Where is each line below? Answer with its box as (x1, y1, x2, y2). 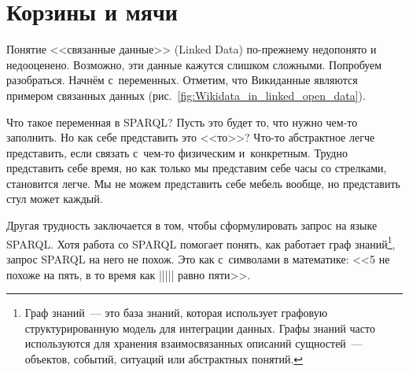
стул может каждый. (6, 190, 103, 207)
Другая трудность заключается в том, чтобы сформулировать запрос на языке (6, 217, 378, 234)
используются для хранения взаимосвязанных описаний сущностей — (24, 335, 363, 352)
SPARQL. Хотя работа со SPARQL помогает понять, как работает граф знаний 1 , (6, 233, 396, 252)
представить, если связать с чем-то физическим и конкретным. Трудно (6, 144, 348, 160)
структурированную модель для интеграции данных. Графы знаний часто (24, 319, 375, 336)
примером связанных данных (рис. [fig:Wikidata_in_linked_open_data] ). (6, 87, 366, 103)
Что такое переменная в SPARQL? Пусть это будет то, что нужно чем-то (6, 113, 358, 130)
